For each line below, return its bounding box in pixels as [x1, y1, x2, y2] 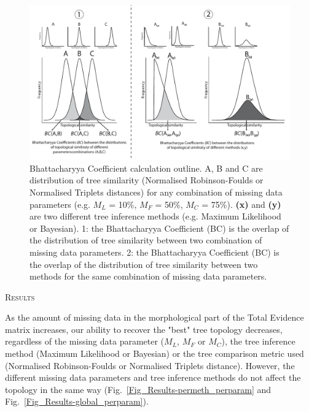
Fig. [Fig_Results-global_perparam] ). [5, 395, 149, 408]
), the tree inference [221, 335, 295, 348]
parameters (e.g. [29, 197, 90, 210]
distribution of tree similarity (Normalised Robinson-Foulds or [29, 174, 264, 186]
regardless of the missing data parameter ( [5, 335, 165, 348]
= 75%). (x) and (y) [201, 197, 281, 210]
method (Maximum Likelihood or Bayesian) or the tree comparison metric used [5, 347, 304, 360]
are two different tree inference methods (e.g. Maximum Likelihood [29, 210, 281, 223]
